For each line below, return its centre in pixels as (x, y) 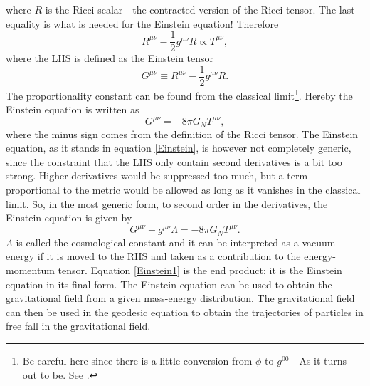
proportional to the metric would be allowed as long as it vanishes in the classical (183, 190)
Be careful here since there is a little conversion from (137, 360)
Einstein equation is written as (73, 109)
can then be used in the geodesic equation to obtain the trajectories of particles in (185, 312)
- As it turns (320, 360)
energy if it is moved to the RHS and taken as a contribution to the (153, 256)
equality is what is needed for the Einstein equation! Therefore (142, 23)
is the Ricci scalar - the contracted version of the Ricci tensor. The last (200, 9)
